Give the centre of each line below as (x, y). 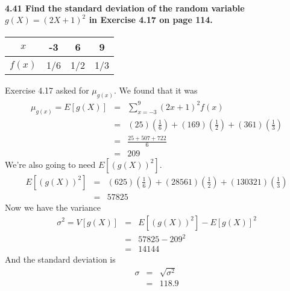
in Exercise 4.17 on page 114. (151, 20)
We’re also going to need (50, 164)
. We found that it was (156, 90)
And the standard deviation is (60, 259)
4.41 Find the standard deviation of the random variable (125, 8)
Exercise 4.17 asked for (47, 90)
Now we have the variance (53, 207)
